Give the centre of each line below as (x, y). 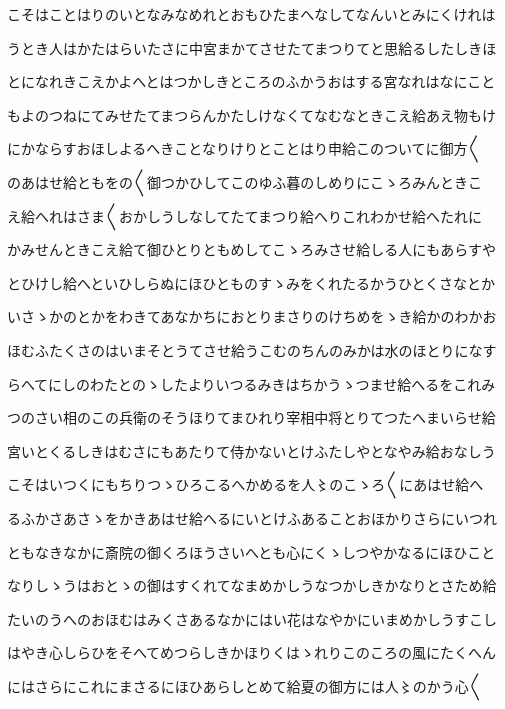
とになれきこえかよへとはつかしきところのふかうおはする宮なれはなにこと (251, 81)
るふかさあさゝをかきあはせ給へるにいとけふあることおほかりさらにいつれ (252, 517)
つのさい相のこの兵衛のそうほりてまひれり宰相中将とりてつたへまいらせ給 (251, 417)
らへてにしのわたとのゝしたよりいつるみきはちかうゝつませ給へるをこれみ (251, 383)
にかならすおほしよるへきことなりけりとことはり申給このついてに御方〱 (244, 148)
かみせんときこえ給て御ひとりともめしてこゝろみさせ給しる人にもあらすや (251, 249)
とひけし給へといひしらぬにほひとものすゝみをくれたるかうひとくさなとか (251, 282)
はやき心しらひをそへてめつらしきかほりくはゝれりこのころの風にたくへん (252, 652)
